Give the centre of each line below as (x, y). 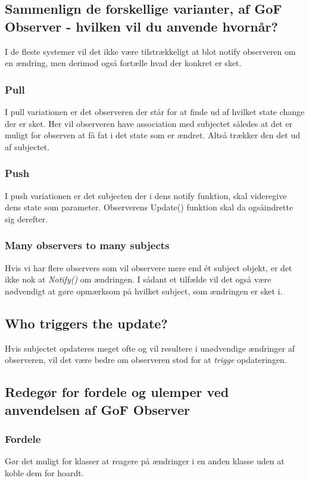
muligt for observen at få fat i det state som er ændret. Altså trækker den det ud (152, 135)
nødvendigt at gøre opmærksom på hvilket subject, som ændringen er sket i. (144, 291)
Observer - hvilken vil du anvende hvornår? (141, 26)
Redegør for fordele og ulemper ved (117, 392)
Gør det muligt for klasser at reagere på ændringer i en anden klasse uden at (145, 461)
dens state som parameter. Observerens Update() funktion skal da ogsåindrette (149, 207)
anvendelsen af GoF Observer (97, 409)
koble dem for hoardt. (44, 472)
